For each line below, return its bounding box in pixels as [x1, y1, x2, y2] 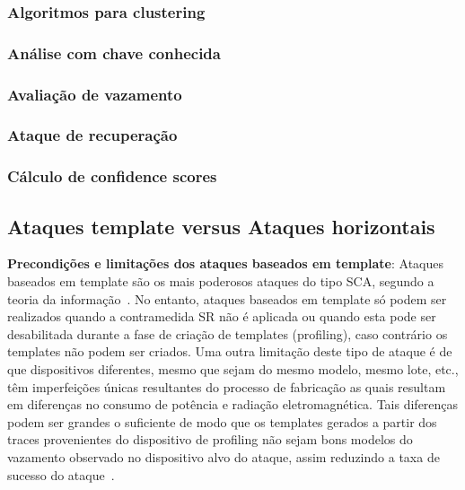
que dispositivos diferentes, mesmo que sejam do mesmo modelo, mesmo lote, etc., [7, 359, 459, 378]
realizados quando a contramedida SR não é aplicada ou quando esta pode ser [7, 307, 436, 326]
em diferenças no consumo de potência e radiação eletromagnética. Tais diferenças [7, 395, 459, 414]
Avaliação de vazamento [7, 83, 182, 105]
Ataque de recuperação [7, 124, 178, 146]
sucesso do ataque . [7, 465, 115, 484]
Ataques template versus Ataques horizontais [7, 212, 435, 240]
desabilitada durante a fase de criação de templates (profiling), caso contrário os [7, 324, 448, 343]
